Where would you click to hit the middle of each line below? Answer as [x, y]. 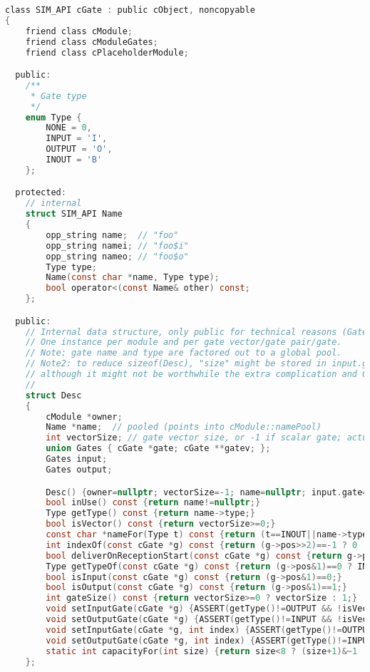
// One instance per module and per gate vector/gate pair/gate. [184, 342]
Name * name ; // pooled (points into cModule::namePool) [184, 427]
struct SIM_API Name [74, 214]
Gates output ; [79, 469]
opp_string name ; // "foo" [112, 235]
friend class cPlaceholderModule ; [107, 52]
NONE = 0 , [69, 128]
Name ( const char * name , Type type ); [133, 278]
